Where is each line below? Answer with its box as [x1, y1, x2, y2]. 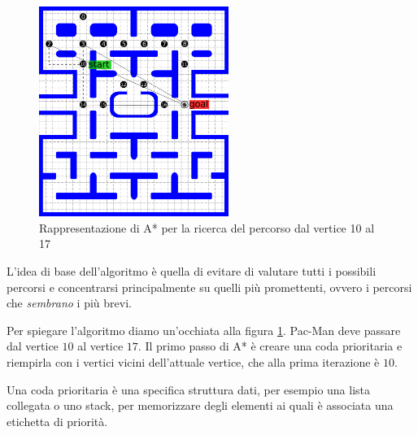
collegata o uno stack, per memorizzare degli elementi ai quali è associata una [7, 397, 394, 414]
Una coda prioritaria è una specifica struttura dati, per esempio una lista [7, 381, 371, 398]
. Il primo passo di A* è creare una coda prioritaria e [137, 337, 403, 355]
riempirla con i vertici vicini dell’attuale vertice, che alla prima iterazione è [7, 353, 380, 370]
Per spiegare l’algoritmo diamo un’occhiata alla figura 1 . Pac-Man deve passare [7, 321, 401, 338]
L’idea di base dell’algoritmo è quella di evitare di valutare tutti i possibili [7, 262, 377, 279]
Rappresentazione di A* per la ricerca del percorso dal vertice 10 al [39, 219, 375, 236]
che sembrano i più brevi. [7, 294, 132, 311]
